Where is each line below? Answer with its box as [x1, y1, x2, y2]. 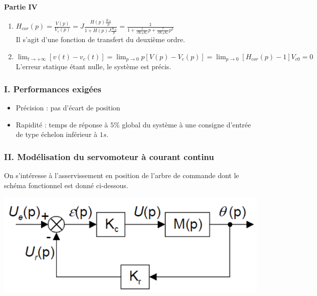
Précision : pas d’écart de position [16, 102, 120, 113]
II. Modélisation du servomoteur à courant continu [4, 151, 214, 163]
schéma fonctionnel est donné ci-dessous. [4, 180, 128, 190]
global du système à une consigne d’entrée [122, 119, 251, 129]
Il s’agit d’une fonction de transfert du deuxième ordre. [16, 34, 185, 45]
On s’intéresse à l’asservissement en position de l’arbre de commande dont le [4, 170, 239, 181]
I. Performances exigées [4, 83, 102, 95]
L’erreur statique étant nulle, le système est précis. [16, 61, 172, 72]
